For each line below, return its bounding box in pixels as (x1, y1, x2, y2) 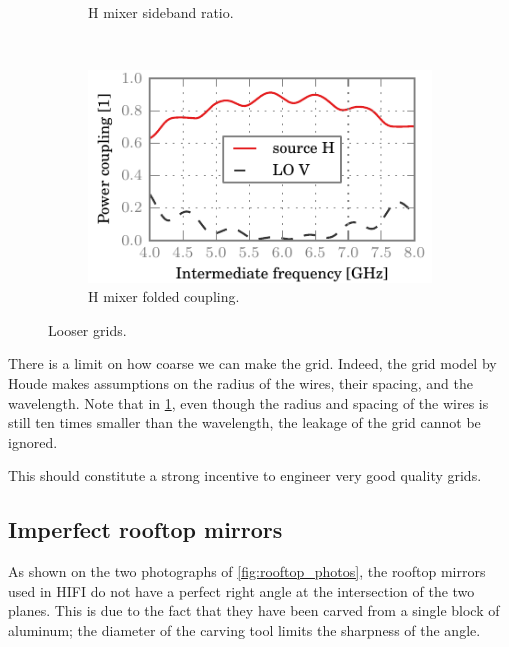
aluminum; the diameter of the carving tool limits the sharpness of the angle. (8, 619, 481, 640)
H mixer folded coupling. (88, 286, 240, 307)
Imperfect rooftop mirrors (8, 514, 283, 545)
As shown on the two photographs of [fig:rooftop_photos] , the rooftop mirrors (8, 561, 486, 582)
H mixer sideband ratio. (88, 2, 234, 22)
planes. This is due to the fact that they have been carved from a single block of (8, 600, 500, 621)
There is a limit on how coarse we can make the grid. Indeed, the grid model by (8, 353, 497, 374)
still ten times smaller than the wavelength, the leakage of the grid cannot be (8, 412, 481, 433)
